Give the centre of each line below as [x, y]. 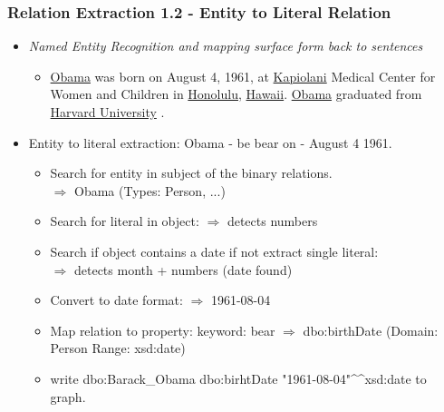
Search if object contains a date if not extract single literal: [214, 251]
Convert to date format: [116, 300]
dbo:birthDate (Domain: [371, 330]
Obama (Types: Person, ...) [150, 190]
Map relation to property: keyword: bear [163, 330]
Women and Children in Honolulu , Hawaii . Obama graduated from [236, 94]
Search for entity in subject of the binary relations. [191, 173]
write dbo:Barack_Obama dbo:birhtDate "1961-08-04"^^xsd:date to [238, 378]
